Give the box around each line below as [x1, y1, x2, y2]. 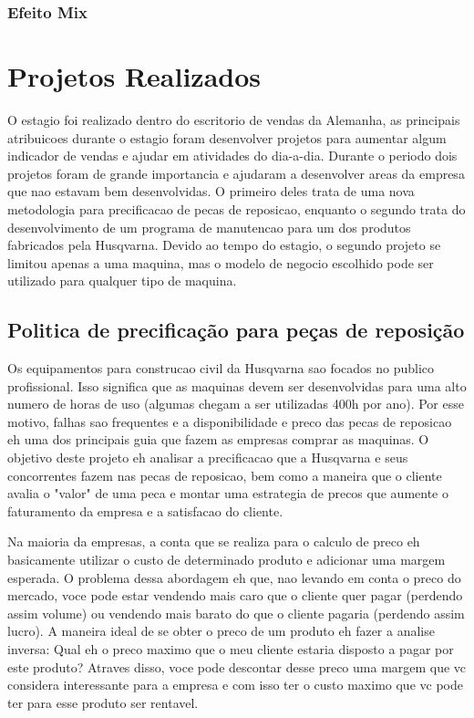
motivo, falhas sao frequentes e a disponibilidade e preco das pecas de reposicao [7, 411, 452, 431]
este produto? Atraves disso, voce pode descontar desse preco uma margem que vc [7, 657, 467, 676]
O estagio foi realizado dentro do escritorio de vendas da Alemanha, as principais [7, 109, 460, 129]
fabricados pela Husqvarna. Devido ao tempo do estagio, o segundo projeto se [7, 235, 441, 255]
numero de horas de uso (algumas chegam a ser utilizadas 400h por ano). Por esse [7, 394, 464, 413]
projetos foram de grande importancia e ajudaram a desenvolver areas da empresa [7, 163, 465, 182]
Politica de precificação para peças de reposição [7, 316, 465, 344]
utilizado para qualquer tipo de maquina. [7, 271, 237, 290]
